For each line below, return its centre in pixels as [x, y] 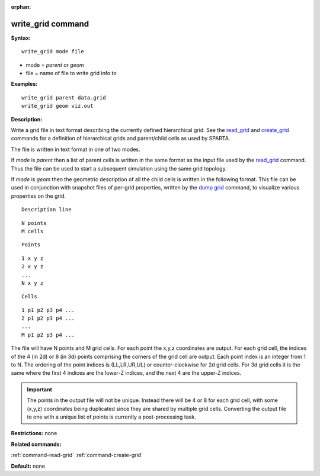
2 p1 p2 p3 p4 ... [48, 319]
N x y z [33, 283]
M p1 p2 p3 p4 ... [48, 335]
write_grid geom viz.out [57, 106]
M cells [33, 231]
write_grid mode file [53, 52]
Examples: [24, 84]
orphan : [21, 7]
